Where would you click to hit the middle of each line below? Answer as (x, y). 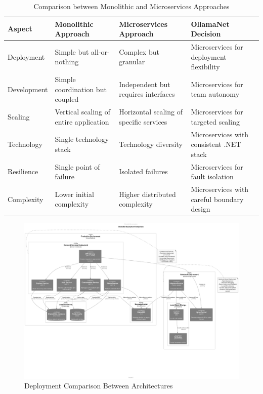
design (201, 209)
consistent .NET (216, 144)
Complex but (139, 51)
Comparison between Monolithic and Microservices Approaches (131, 6)
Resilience (23, 171)
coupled (67, 99)
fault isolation (212, 176)
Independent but (145, 84)
